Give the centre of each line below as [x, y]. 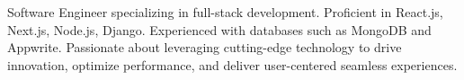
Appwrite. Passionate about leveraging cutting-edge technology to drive [205, 47]
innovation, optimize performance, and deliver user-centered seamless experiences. [232, 64]
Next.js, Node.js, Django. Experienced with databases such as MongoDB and [219, 29]
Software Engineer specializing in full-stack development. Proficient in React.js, [225, 12]
